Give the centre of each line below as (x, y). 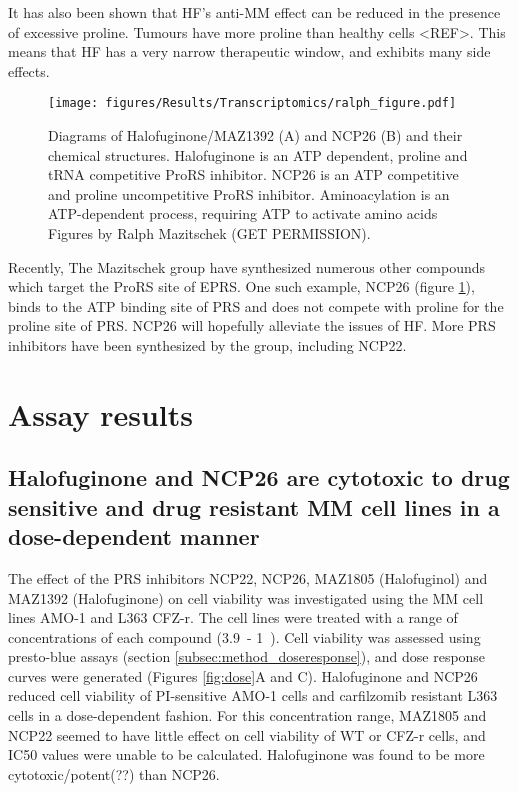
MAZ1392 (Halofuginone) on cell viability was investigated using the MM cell (246, 597)
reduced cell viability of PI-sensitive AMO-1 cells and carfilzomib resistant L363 (253, 695)
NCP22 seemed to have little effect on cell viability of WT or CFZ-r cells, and (247, 734)
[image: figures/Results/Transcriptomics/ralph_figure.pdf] (252, 103)
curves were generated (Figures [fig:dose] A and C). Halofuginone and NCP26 (243, 675)
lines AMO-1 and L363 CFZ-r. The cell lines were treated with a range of (233, 617)
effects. (29, 70)
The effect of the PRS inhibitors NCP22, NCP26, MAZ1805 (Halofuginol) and (248, 577)
